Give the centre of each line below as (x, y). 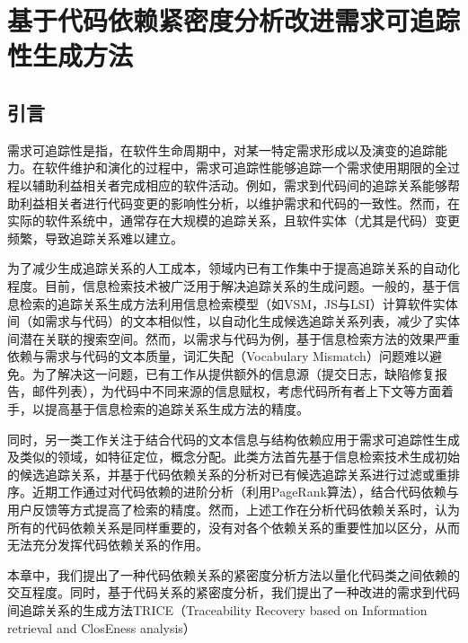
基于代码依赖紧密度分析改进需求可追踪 (234, 20)
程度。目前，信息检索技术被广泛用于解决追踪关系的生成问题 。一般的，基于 (227, 285)
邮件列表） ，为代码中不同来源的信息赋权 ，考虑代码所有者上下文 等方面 (236, 391)
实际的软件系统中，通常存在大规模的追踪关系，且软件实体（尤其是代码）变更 (234, 220)
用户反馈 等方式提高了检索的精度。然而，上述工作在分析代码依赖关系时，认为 (234, 510)
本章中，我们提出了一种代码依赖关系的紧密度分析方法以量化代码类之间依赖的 (234, 574)
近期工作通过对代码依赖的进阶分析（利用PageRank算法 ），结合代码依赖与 (245, 492)
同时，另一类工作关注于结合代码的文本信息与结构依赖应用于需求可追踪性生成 (234, 439)
